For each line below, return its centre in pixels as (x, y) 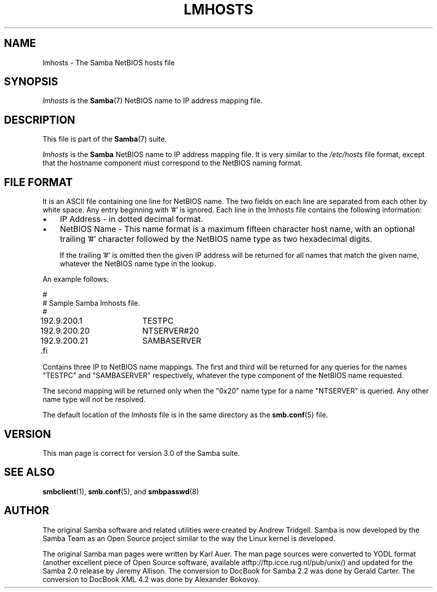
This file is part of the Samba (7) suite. (105, 139)
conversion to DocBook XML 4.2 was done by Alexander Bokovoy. (151, 579)
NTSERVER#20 (171, 331)
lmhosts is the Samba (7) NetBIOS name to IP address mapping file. (153, 101)
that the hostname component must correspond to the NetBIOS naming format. (172, 163)
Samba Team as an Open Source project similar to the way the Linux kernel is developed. (189, 538)
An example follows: (76, 279)
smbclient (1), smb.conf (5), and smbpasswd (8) (121, 491)
